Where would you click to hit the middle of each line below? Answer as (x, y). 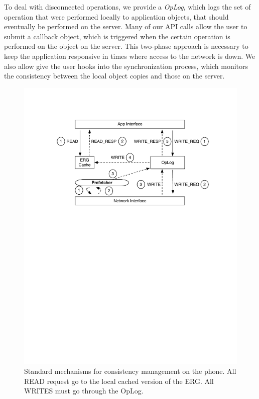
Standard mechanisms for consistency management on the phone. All (130, 371)
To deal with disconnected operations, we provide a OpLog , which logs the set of (127, 7)
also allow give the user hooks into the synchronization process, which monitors (126, 66)
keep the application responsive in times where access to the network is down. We (130, 56)
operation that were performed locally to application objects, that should (116, 16)
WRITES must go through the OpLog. (84, 391)
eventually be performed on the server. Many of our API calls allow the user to (126, 26)
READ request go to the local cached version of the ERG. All (119, 381)
